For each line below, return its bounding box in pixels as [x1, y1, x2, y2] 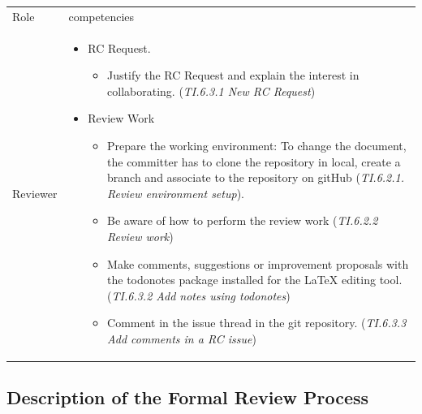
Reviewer [12, 184, 58, 201]
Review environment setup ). [107, 184, 244, 201]
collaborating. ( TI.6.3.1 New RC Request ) [107, 82, 316, 99]
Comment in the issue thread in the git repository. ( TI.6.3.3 [107, 314, 407, 331]
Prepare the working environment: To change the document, [107, 136, 407, 153]
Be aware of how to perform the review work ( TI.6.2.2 [107, 212, 378, 229]
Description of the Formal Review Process [6, 385, 369, 410]
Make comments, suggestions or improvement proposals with [107, 255, 409, 272]
